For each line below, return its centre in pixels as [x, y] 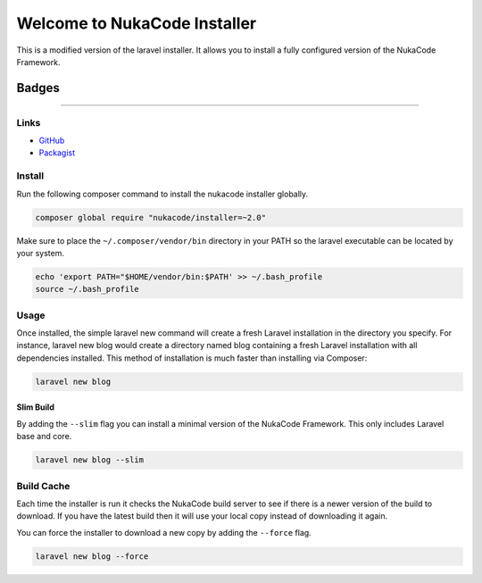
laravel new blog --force [92, 556]
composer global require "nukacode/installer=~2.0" [151, 217]
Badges [38, 88]
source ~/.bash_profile [87, 289]
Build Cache [43, 486]
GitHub [52, 141]
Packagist [57, 153]
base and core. [44, 437]
